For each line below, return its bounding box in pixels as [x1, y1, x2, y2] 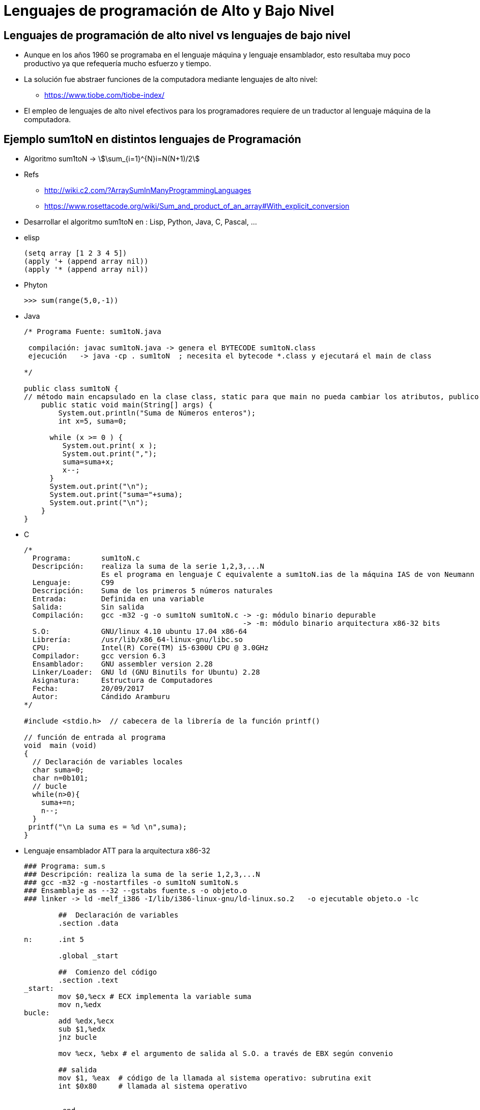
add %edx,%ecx [58, 1017, 115, 1025]
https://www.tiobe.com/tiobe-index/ [44, 91, 165, 100]
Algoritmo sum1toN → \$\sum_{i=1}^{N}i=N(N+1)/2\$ [24, 154, 200, 163]
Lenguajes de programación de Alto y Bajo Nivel [4, 2, 334, 19]
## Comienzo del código [58, 968, 157, 977]
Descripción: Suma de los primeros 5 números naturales [32, 587, 273, 595]
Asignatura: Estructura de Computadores [32, 676, 213, 685]
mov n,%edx [58, 1001, 101, 1009]
